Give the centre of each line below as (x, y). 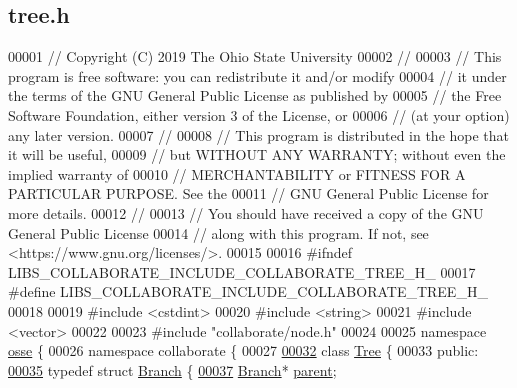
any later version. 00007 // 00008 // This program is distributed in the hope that (259, 134)
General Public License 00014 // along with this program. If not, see (218, 232)
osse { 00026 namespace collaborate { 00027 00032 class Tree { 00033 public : (243, 350)
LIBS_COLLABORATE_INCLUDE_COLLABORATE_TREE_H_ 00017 (242, 271)
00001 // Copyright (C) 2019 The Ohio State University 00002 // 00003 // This (255, 56)
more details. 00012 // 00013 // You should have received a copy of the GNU (246, 212)
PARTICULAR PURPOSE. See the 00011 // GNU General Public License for (248, 193)
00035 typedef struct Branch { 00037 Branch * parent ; (172, 369)
